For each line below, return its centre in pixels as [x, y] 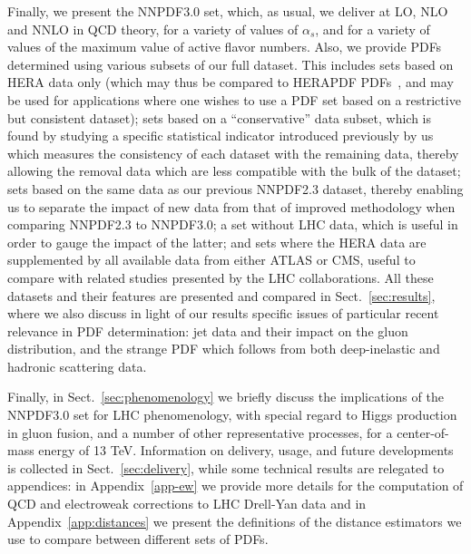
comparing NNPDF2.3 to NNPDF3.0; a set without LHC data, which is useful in [233, 224]
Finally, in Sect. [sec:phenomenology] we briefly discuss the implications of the [226, 397]
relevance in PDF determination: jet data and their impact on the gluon [208, 330]
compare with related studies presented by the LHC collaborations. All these [221, 277]
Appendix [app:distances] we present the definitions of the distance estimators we [235, 521]
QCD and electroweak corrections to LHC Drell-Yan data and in [187, 504]
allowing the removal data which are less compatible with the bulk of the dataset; [234, 171]
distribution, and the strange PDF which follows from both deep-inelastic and [224, 349]
